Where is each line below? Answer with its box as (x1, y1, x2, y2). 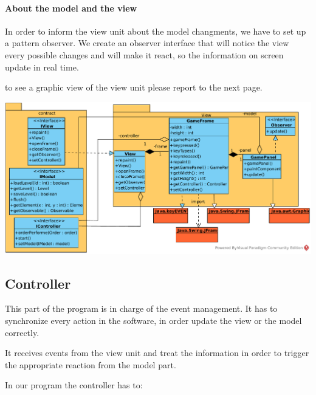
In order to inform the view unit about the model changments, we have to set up (5, 24, 306, 37)
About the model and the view (5, 1, 137, 14)
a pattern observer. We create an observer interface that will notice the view (5, 36, 289, 49)
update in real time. (5, 60, 79, 73)
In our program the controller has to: (5, 379, 143, 391)
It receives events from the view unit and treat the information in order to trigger (5, 346, 309, 359)
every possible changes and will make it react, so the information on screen (5, 48, 284, 61)
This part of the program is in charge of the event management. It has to (5, 302, 278, 315)
